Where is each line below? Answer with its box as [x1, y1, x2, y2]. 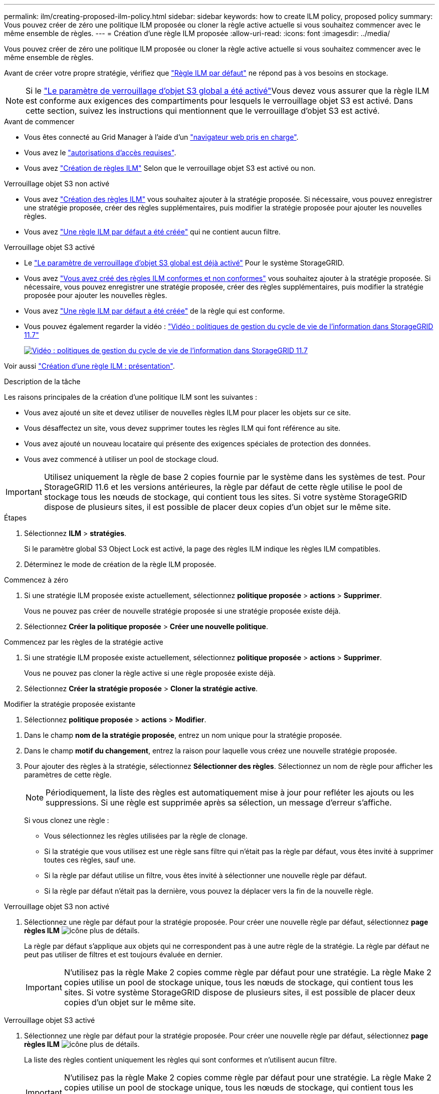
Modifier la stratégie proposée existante [4, 700, 136, 708]
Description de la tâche [4, 377, 81, 386]
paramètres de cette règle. [24, 770, 112, 779]
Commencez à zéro [4, 576, 69, 584]
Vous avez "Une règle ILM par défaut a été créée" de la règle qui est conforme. [24, 307, 285, 315]
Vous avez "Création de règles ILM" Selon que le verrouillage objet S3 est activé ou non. [24, 164, 316, 172]
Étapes [4, 513, 27, 522]
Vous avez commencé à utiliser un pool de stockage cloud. [24, 455, 218, 463]
